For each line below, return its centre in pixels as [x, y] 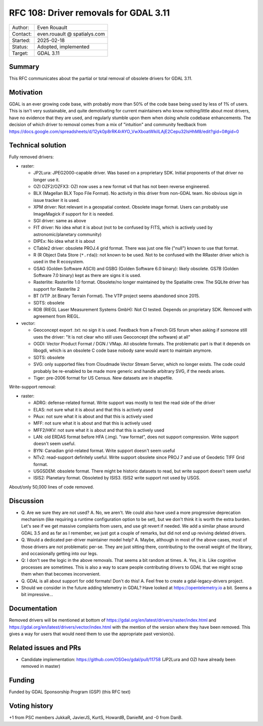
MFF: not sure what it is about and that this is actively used [92, 423]
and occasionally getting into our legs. [59, 554]
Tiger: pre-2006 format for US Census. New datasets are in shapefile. [103, 378]
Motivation [26, 92]
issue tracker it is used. [57, 200]
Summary [24, 67]
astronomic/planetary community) [67, 234]
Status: [20, 46]
